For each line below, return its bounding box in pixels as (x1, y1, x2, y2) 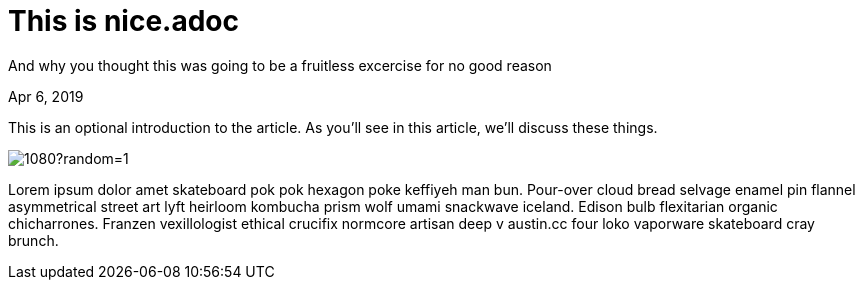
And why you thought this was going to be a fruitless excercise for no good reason (8, 56, 552, 74)
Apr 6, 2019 (8, 87, 84, 105)
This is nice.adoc (8, 4, 239, 38)
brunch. (8, 231, 59, 249)
